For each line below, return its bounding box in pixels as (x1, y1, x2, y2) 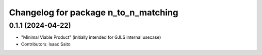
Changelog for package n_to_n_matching (9, 7, 179, 18)
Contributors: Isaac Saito (21, 41, 71, 47)
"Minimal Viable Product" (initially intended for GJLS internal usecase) (21, 34, 161, 40)
